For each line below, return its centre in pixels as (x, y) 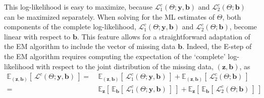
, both (232, 16)
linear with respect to (37, 36)
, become (243, 27)
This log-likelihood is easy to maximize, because (78, 7)
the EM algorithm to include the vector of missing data (90, 46)
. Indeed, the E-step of (217, 46)
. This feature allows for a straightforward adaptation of (164, 36)
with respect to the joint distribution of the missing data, (125, 66)
